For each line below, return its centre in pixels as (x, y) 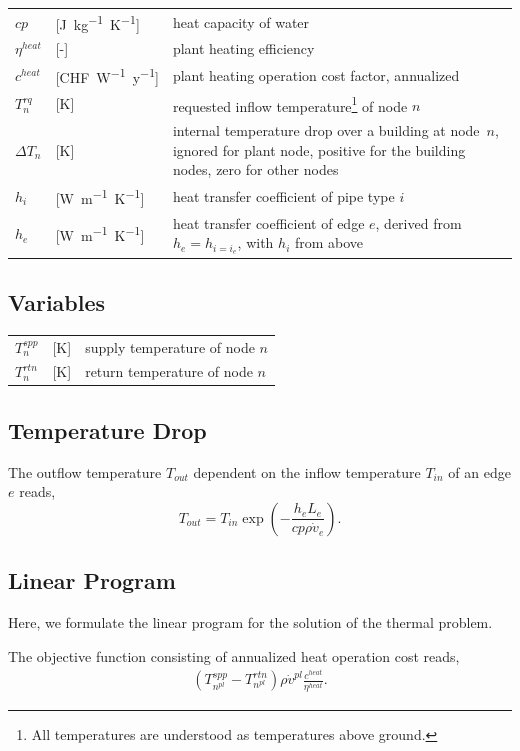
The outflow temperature (85, 471)
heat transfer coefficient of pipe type (283, 195)
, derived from (418, 222)
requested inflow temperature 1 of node (290, 104)
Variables (57, 301)
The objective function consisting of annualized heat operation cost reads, (234, 655)
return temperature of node (169, 371)
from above (329, 242)
